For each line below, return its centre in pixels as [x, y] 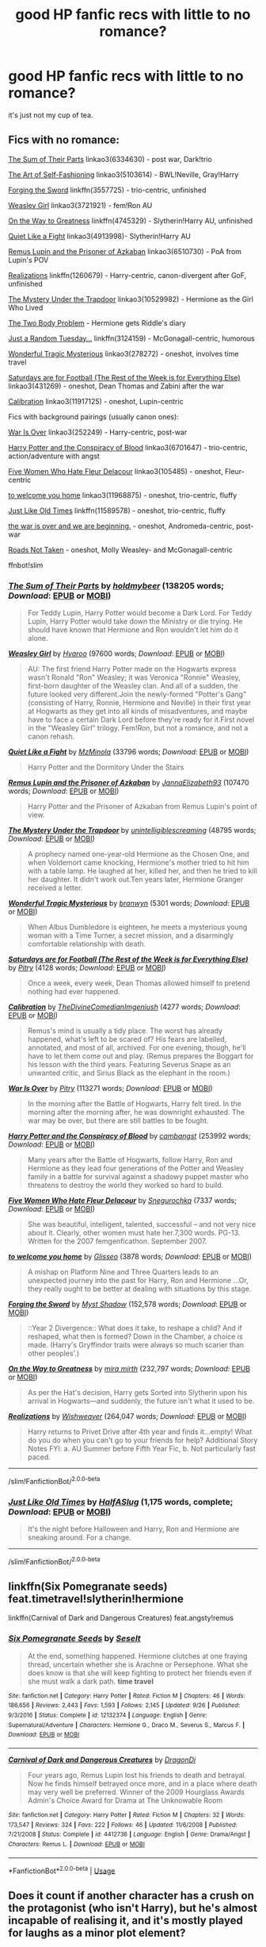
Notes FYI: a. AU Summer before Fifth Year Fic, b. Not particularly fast [141, 1449]
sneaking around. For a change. [80, 1537]
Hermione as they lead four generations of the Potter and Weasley [135, 1168]
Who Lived [26, 307]
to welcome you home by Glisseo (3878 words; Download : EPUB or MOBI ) [130, 1257]
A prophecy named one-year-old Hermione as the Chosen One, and [138, 854]
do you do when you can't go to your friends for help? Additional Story [142, 1440]
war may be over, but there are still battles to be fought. [118, 1120]
